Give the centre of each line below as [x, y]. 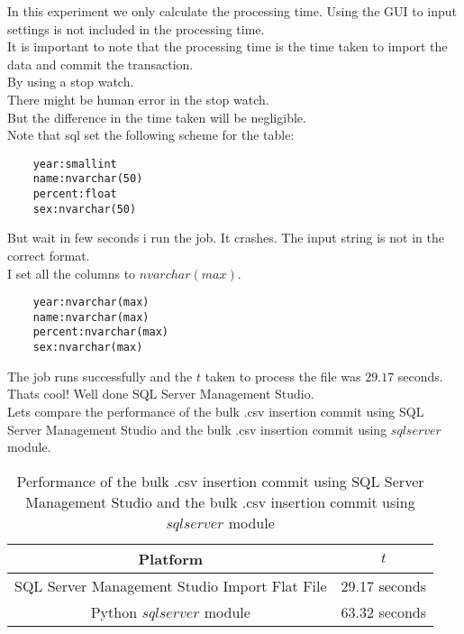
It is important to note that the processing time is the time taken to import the [227, 46]
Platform [171, 558]
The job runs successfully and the [100, 376]
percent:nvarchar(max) [100, 332]
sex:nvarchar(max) [88, 348]
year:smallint [75, 164]
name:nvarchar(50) [88, 179]
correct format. [49, 255]
